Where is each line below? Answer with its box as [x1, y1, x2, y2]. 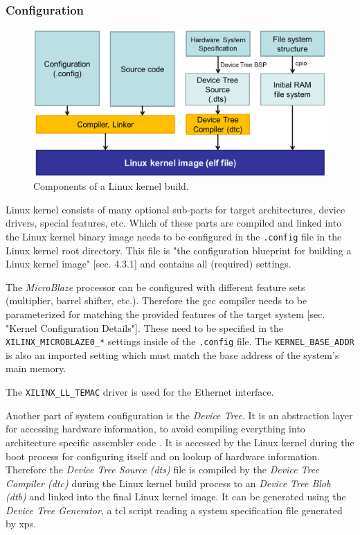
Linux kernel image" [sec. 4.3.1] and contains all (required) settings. [6, 256, 291, 271]
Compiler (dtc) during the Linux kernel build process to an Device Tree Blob [6, 475, 331, 490]
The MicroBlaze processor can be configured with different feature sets [6, 279, 305, 294]
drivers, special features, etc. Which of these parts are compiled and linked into [6, 216, 342, 230]
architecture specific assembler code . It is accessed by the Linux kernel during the [6, 435, 354, 449]
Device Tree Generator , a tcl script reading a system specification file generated [6, 502, 343, 517]
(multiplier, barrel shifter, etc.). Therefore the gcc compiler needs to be [6, 293, 307, 308]
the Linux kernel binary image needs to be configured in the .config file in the [6, 229, 342, 243]
